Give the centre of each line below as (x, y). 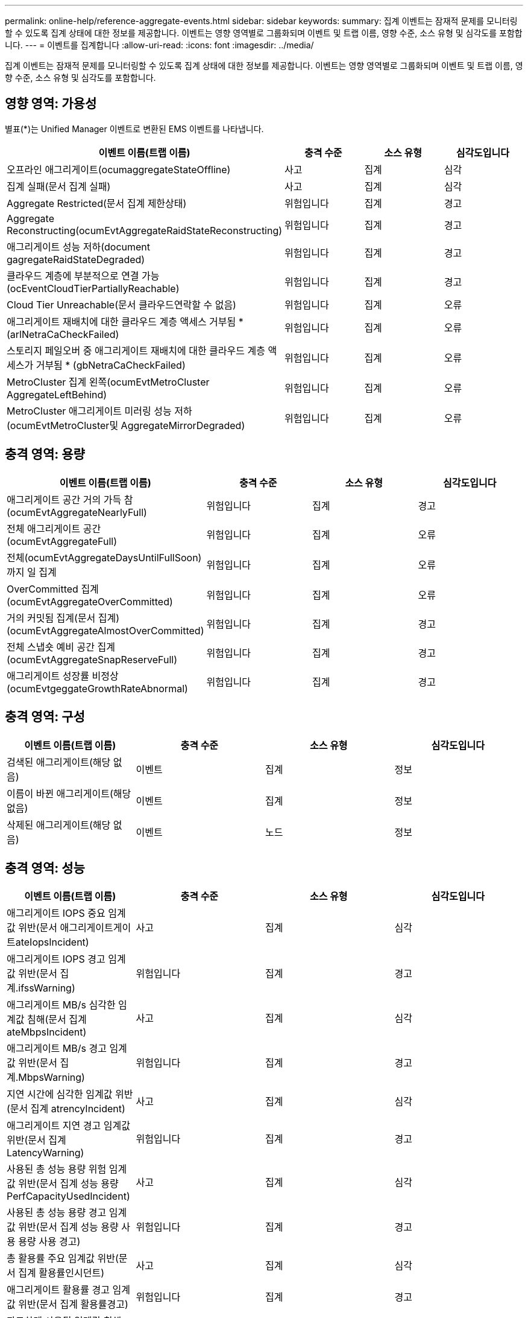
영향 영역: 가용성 (51, 104)
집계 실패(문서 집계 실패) (59, 186)
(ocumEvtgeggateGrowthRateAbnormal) (97, 688)
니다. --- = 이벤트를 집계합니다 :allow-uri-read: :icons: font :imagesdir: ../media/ (159, 45)
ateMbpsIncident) (47, 1032)
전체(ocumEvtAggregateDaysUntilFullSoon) (104, 557)
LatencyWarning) (46, 1153)
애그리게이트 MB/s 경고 (57, 1049)
